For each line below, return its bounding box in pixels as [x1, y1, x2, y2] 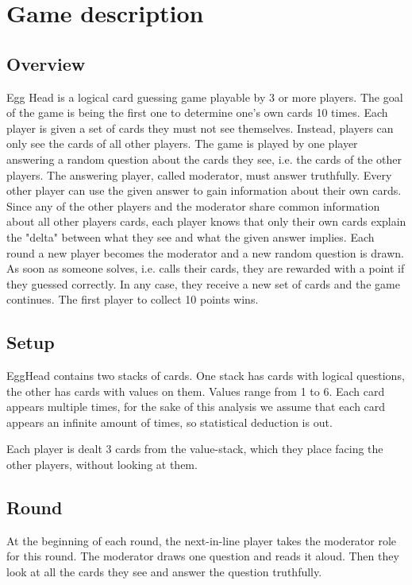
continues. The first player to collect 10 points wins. [6, 291, 259, 308]
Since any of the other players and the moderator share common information [6, 197, 380, 214]
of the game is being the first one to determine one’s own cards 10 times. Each [6, 104, 388, 121]
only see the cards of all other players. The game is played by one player [6, 135, 358, 152]
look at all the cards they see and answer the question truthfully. [6, 564, 322, 580]
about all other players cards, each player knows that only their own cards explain [6, 213, 406, 230]
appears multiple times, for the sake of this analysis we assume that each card [6, 398, 386, 415]
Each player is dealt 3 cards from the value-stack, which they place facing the [6, 440, 383, 457]
